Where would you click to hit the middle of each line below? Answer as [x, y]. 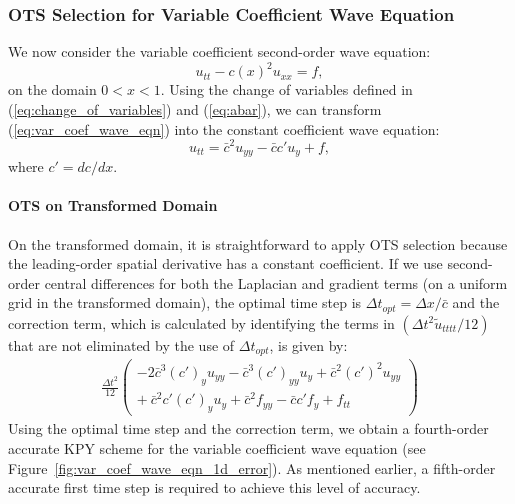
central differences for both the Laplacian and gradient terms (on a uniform [276, 282]
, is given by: [308, 344]
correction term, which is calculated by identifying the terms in [201, 322]
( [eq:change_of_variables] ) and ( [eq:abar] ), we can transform [195, 108]
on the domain [52, 89]
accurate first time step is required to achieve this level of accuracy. [214, 487]
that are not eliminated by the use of [121, 344]
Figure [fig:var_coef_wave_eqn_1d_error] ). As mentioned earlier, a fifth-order [252, 467]
